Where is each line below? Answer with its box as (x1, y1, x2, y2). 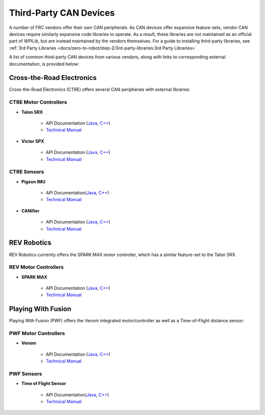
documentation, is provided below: (9, 61, 79, 67)
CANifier (21, 207, 40, 213)
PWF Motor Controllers (9, 330, 65, 337)
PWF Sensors (9, 370, 42, 377)
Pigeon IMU (21, 179, 46, 184)
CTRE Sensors (9, 168, 44, 175)
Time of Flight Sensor (21, 381, 66, 387)
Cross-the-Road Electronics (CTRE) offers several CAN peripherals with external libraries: (9, 86, 191, 93)
